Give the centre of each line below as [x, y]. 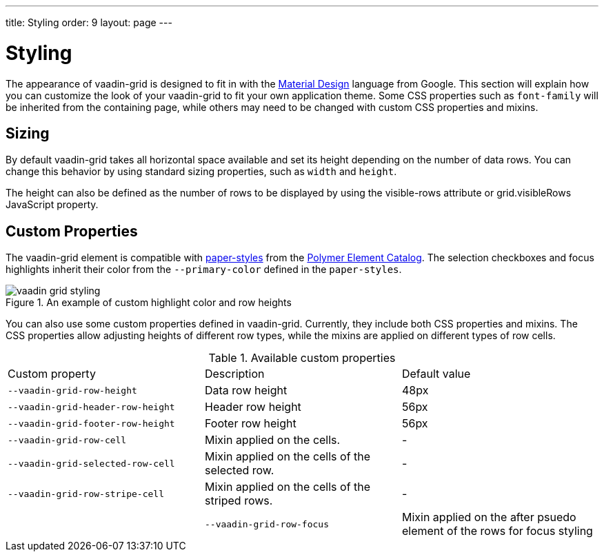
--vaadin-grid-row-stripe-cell [86, 494]
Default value [436, 374]
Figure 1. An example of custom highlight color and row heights [149, 303]
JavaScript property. [52, 205]
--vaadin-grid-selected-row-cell [91, 463]
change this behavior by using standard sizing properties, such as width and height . [201, 172]
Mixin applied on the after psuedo [489, 517]
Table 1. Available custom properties [302, 358]
